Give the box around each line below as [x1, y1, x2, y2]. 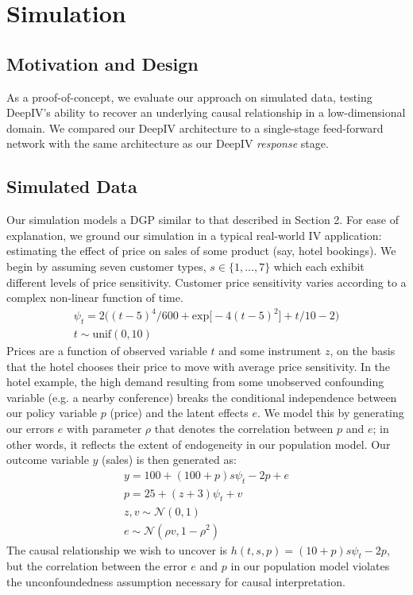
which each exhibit [273, 257, 365, 274]
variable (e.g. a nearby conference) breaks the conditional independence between [6, 388, 397, 405]
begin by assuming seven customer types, [6, 257, 206, 274]
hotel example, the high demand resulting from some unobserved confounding [6, 373, 384, 390]
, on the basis [330, 342, 396, 359]
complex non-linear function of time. [6, 289, 183, 306]
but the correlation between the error [6, 558, 187, 574]
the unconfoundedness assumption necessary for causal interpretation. [6, 573, 345, 589]
